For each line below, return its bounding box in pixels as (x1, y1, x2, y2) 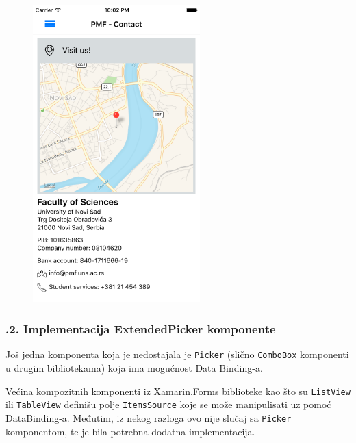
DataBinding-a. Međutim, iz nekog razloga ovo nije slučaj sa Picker (5, 410, 292, 425)
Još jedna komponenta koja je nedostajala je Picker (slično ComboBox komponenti (5, 347, 349, 362)
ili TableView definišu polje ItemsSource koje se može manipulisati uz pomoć (5, 397, 331, 412)
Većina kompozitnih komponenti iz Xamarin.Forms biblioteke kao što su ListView (5, 383, 351, 398)
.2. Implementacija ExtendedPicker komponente (5, 320, 276, 338)
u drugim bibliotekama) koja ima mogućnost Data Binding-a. (5, 360, 263, 375)
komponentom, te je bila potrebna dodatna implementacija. (5, 424, 255, 438)
